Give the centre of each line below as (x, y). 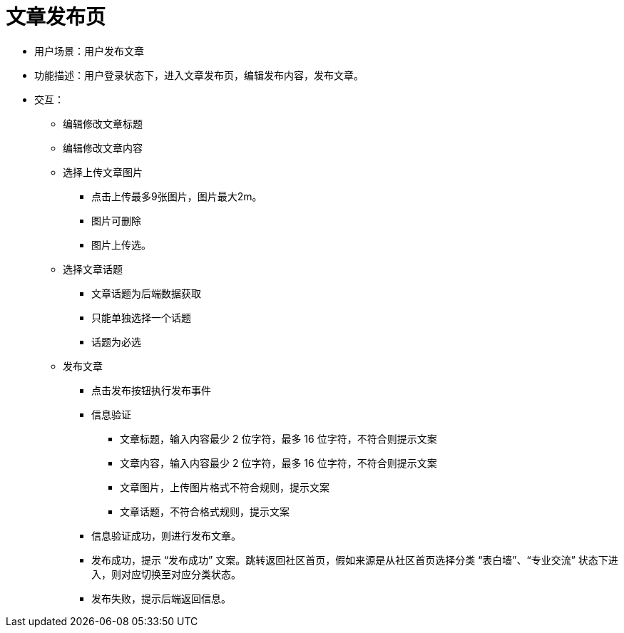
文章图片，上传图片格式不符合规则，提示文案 (225, 487)
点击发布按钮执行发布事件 (151, 390)
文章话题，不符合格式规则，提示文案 (205, 511)
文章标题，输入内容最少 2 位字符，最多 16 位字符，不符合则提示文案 (278, 438)
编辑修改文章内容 (103, 148)
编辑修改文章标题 (103, 123)
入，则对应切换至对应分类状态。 (166, 574)
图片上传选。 (121, 245)
